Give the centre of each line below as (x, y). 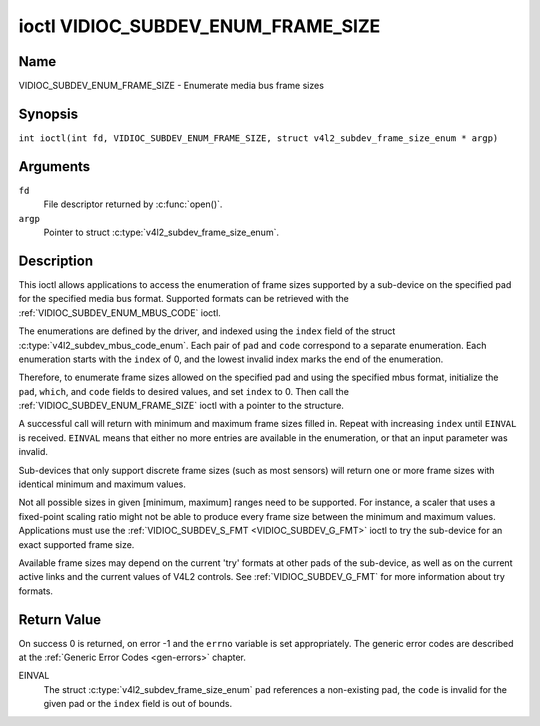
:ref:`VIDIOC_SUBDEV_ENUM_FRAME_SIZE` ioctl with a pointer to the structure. (181, 406)
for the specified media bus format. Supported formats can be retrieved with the (184, 299)
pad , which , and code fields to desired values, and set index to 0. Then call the (184, 391)
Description (56, 260)
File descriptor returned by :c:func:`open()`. (133, 204)
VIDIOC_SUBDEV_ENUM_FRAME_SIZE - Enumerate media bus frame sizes (171, 86)
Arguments (54, 166)
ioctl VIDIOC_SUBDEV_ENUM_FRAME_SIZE (199, 26)
